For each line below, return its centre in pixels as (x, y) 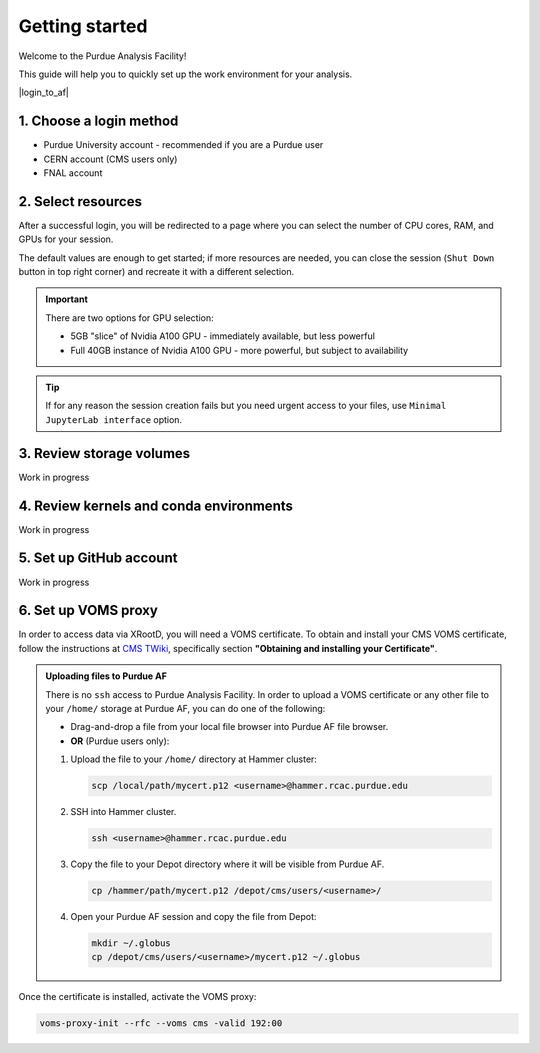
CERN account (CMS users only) (110, 159)
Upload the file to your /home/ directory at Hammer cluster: (193, 759)
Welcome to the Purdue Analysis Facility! (102, 56)
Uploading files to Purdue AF (106, 676)
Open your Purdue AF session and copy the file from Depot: (193, 917)
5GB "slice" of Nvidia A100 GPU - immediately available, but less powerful (222, 336)
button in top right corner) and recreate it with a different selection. (156, 272)
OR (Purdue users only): (120, 741)
